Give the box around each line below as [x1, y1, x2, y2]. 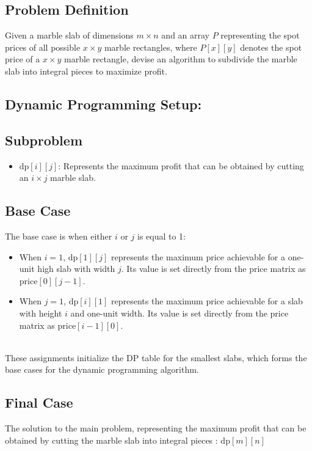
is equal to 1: [137, 229, 186, 242]
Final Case [5, 393, 73, 412]
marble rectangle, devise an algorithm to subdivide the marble [63, 53, 297, 65]
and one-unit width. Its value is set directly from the [70, 306, 267, 319]
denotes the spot [240, 40, 302, 53]
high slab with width [37, 262, 115, 275]
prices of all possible [5, 40, 81, 53]
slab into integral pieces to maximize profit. [5, 64, 167, 77]
